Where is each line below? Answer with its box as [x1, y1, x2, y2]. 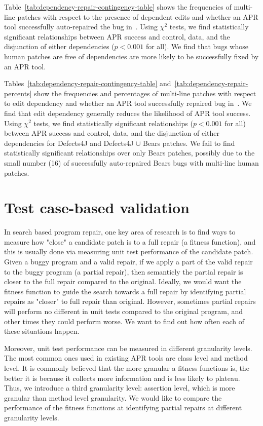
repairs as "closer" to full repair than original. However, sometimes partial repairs [4, 296, 256, 306]
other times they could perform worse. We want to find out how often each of [4, 316, 244, 326]
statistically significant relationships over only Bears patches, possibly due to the [4, 147, 255, 158]
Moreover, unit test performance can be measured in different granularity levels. [4, 342, 252, 353]
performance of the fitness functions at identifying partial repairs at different [4, 402, 242, 413]
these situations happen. [4, 326, 80, 336]
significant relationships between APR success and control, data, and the [4, 31, 230, 42]
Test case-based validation [4, 197, 190, 218]
